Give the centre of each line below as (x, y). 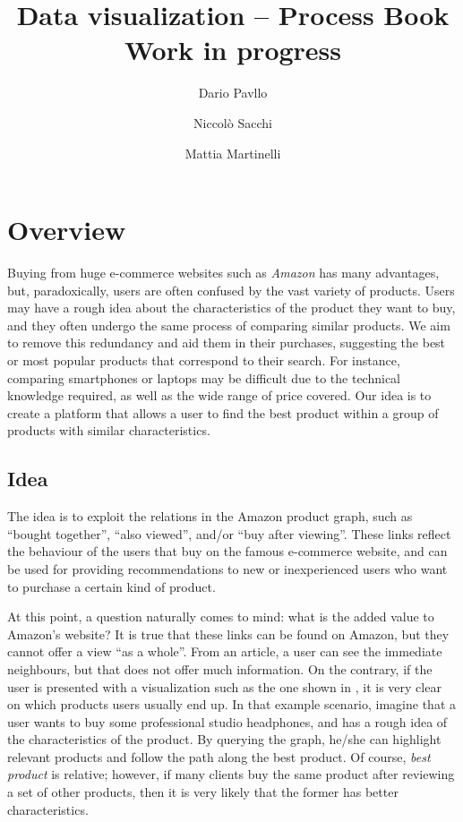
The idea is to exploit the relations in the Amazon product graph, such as (210, 516)
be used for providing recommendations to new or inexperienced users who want (227, 568)
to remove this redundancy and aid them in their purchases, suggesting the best (227, 342)
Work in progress (233, 50)
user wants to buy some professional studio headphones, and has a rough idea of (227, 721)
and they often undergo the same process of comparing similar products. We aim (229, 325)
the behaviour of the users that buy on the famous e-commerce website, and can (227, 551)
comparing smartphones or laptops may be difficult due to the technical (204, 377)
